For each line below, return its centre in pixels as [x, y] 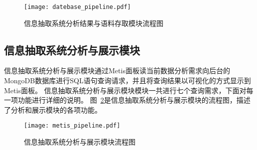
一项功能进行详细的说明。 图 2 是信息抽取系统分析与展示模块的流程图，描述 [127, 100]
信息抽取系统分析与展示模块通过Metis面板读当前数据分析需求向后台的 [117, 71]
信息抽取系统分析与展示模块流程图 [80, 142]
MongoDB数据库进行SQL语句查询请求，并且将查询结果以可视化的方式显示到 [128, 80]
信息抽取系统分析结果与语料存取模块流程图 [94, 23]
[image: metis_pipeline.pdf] [72, 126]
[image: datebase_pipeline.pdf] [77, 7]
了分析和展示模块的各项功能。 [53, 109]
